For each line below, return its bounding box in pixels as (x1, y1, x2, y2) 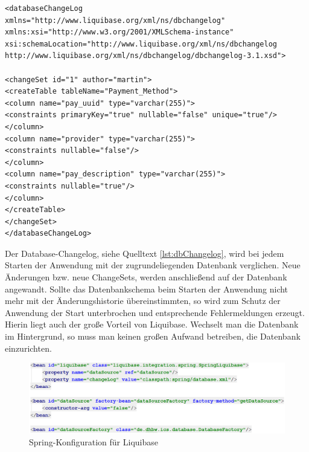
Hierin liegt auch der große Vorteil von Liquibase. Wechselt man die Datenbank (5, 318, 299, 331)
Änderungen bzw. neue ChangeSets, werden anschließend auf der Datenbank (5, 271, 287, 283)
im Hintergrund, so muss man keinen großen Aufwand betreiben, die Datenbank (5, 330, 301, 343)
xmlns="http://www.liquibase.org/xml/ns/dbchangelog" (5, 16, 226, 25)
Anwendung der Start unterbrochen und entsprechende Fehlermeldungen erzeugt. (5, 306, 305, 318)
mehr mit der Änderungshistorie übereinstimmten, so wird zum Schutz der (5, 294, 281, 307)
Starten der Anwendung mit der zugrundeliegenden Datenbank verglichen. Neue (5, 259, 301, 271)
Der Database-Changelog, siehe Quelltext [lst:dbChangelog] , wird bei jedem (5, 247, 284, 259)
